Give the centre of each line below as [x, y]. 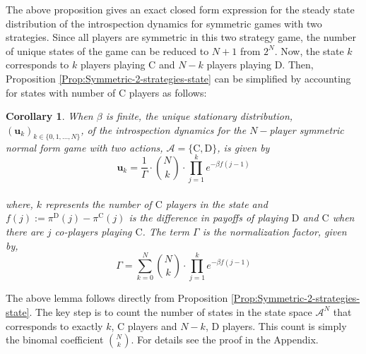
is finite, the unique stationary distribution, [199, 116]
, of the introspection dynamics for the [164, 129]
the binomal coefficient [55, 340]
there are [25, 232]
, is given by [243, 147]
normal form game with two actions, [84, 147]
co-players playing [93, 232]
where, [19, 203]
